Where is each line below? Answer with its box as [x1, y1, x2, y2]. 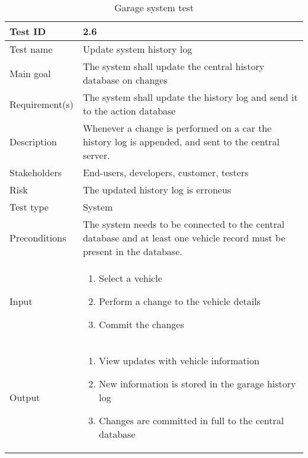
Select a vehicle [99, 271, 162, 285]
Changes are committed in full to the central [99, 414, 284, 427]
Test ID [9, 24, 46, 38]
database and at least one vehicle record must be [82, 231, 285, 244]
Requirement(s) [9, 97, 73, 111]
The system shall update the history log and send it [82, 90, 298, 104]
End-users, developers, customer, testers [82, 166, 249, 179]
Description [9, 135, 57, 148]
